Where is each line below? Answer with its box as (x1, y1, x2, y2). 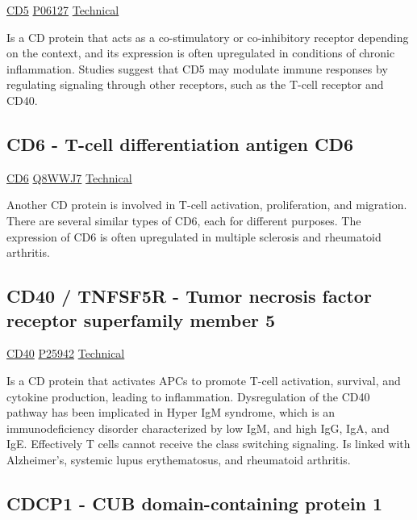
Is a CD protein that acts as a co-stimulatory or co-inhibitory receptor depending (6, 28, 409, 45)
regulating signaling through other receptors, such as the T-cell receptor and (6, 76, 384, 93)
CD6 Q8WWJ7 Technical (6, 169, 132, 186)
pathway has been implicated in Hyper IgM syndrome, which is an (6, 404, 336, 421)
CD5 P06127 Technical (6, 2, 119, 18)
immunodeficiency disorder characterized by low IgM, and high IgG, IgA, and (6, 419, 390, 436)
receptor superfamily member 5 (6, 307, 276, 332)
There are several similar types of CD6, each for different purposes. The (6, 212, 361, 229)
